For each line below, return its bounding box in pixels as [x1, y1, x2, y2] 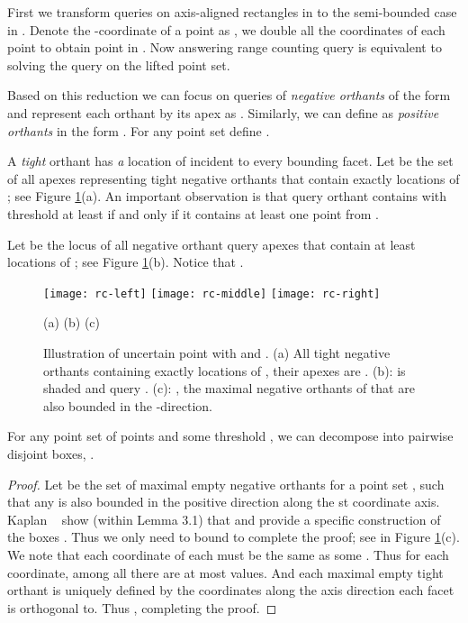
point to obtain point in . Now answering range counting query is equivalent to [7, 38, 442, 57]
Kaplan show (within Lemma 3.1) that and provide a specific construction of [7, 509, 441, 528]
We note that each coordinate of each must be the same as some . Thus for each [7, 545, 449, 563]
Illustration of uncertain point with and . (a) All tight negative [43, 343, 391, 362]
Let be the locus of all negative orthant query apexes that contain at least [7, 234, 416, 253]
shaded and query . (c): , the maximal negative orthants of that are [43, 379, 415, 398]
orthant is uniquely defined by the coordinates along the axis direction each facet [7, 581, 454, 600]
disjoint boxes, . [7, 444, 94, 463]
